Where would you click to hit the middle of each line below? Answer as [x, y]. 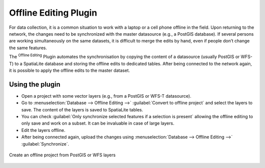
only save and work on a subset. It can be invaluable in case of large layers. [98, 123]
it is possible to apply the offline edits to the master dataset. [69, 70]
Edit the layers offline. [43, 130]
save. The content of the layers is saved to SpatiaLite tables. [82, 109]
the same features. [28, 48]
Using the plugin [35, 84]
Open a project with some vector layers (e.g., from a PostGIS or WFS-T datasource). [106, 96]
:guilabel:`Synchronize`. [45, 144]
